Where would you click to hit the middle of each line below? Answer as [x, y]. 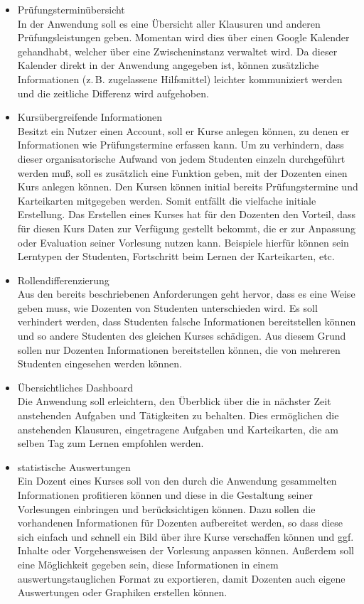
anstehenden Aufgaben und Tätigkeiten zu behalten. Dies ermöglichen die [178, 415]
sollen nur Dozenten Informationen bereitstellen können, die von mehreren [179, 349]
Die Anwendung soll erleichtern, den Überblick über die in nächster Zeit [174, 401]
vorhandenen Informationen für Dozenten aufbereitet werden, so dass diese [180, 523]
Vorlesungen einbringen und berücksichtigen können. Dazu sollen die [166, 508]
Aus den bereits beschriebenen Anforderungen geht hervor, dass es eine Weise [186, 294]
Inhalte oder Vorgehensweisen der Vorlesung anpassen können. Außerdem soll [186, 550]
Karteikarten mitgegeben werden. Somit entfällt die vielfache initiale [167, 200]
